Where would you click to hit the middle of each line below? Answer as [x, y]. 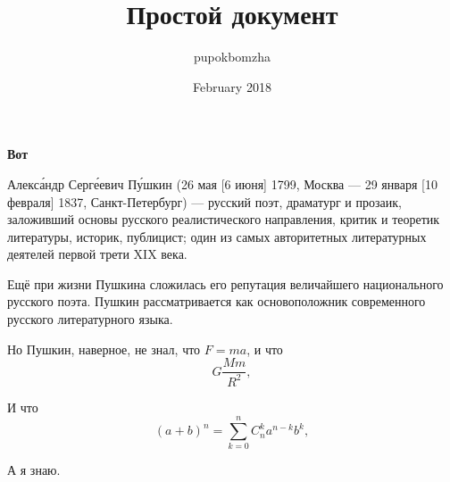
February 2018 [232, 86]
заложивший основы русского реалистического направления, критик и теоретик [224, 219]
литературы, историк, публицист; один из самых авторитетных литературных [217, 236]
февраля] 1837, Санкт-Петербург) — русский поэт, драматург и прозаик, [204, 201]
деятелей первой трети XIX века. [97, 254]
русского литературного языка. [90, 319]
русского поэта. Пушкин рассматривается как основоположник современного [217, 301]
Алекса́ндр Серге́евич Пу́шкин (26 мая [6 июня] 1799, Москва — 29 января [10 [222, 183]
